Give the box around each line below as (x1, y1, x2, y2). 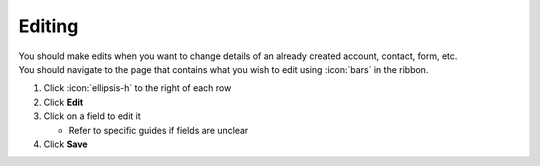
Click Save (43, 138, 89, 150)
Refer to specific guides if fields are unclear (68, 124, 249, 136)
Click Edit (43, 96, 84, 108)
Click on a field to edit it (43, 110, 142, 122)
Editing (18, 15, 79, 37)
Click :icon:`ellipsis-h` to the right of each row (43, 82, 232, 94)
